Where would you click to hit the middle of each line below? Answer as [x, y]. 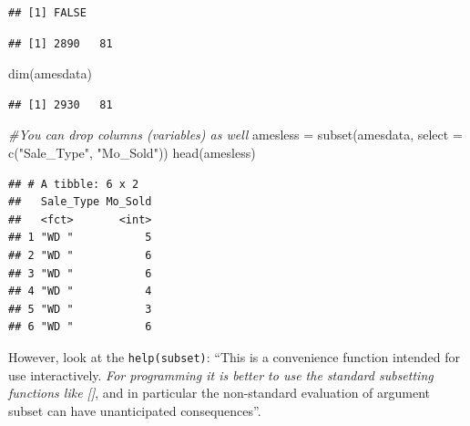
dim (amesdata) [50, 73]
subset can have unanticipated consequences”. [135, 410]
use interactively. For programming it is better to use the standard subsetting [221, 374]
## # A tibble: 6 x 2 [74, 184]
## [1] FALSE [47, 13]
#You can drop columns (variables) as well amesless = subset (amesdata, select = [235, 135]
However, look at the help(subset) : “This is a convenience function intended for [235, 356]
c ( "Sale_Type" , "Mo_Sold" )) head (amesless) [132, 152]
